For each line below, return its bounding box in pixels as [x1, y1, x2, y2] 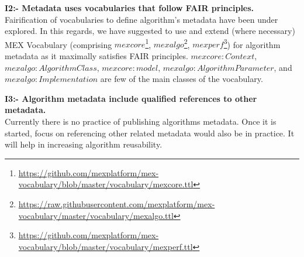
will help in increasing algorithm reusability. [5, 138, 163, 150]
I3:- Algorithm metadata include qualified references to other [5, 92, 257, 104]
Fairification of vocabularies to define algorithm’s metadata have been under [5, 13, 278, 25]
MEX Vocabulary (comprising [5, 38, 112, 50]
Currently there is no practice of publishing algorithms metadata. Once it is [5, 115, 277, 127]
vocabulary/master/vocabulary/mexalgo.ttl [18, 209, 174, 221]
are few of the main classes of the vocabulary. [100, 73, 263, 85]
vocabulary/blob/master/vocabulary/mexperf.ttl [18, 240, 193, 252]
